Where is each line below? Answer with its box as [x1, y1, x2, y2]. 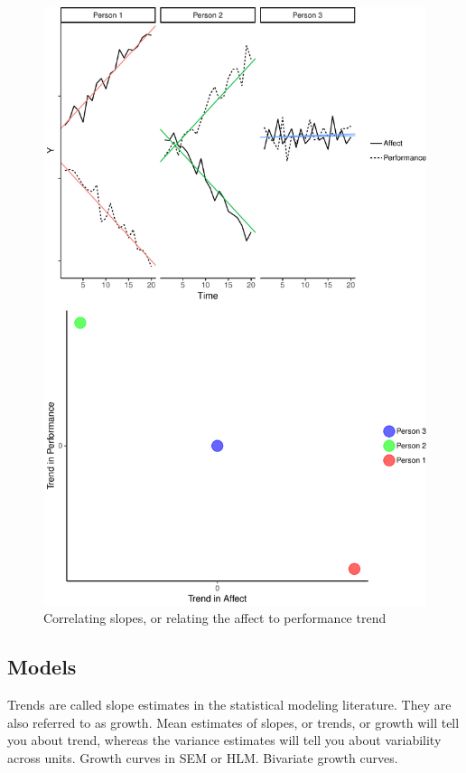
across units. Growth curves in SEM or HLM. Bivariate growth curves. [7, 749, 398, 768]
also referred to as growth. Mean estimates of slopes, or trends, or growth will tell [7, 712, 460, 731]
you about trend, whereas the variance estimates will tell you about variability [7, 731, 442, 749]
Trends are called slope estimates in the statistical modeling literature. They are [7, 695, 452, 714]
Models [7, 653, 77, 681]
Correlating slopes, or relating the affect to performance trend [43, 608, 387, 627]
